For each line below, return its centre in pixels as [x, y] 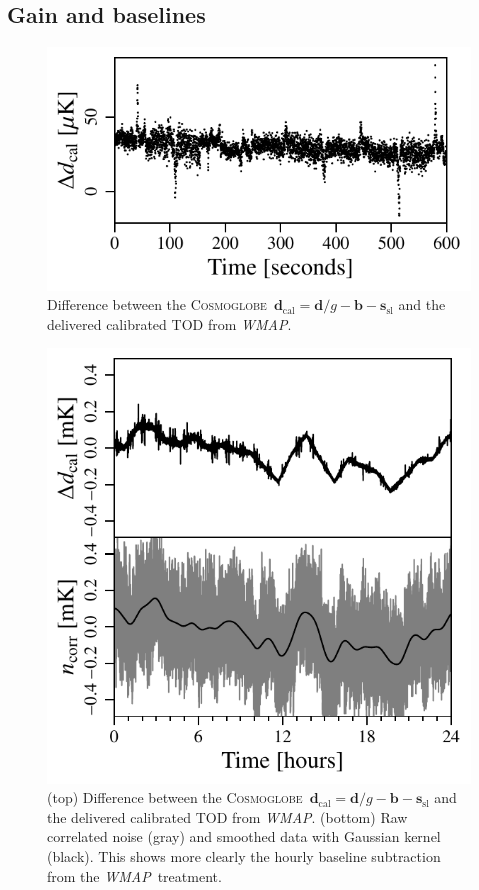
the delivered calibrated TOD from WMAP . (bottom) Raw [227, 816]
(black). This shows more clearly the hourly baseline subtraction [244, 856]
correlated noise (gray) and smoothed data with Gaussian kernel [244, 836]
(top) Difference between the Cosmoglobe [175, 797]
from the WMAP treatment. [134, 875]
